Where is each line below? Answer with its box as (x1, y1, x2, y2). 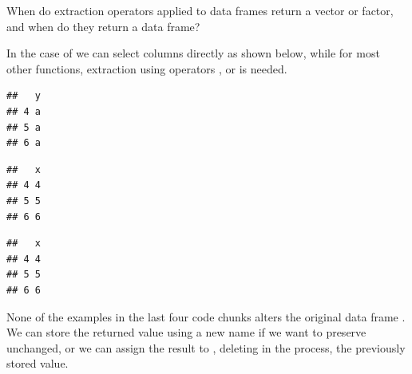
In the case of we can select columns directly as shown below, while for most (6, 45, 380, 61)
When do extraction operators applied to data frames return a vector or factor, (6, 2, 394, 18)
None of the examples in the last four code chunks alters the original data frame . (6, 308, 406, 325)
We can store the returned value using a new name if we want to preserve (6, 324, 366, 341)
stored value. (6, 355, 69, 372)
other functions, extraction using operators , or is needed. (6, 60, 287, 77)
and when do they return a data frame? (6, 18, 200, 34)
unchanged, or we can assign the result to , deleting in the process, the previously (6, 339, 406, 356)
